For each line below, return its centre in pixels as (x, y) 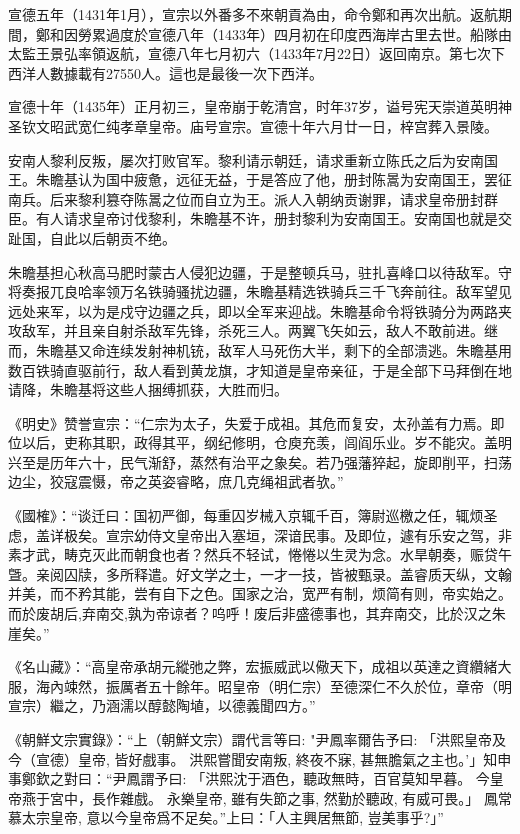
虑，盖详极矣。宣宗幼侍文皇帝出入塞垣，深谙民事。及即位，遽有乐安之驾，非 (260, 534)
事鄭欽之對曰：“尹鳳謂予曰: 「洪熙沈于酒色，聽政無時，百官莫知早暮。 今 (249, 778)
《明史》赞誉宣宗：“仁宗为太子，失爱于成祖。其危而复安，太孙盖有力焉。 (249, 422)
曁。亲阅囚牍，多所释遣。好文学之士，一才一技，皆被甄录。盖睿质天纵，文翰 (260, 573)
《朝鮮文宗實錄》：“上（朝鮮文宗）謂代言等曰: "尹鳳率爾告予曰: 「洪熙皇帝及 (257, 739)
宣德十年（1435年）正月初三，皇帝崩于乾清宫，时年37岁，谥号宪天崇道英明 (253, 106)
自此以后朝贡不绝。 (112, 237)
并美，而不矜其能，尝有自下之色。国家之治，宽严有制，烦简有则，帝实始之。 (260, 593)
